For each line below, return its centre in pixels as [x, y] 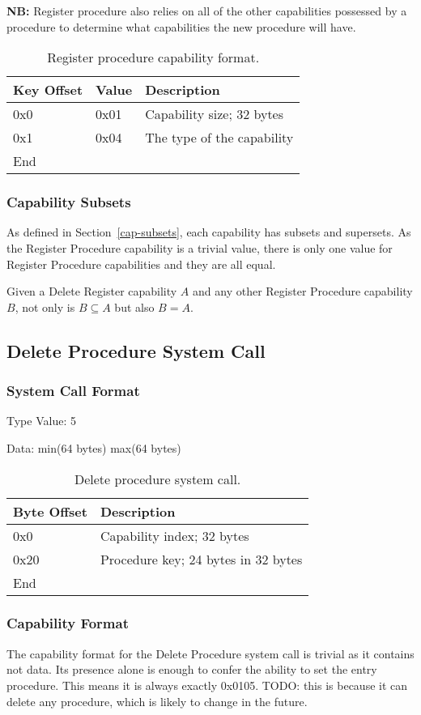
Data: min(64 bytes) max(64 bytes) [94, 447]
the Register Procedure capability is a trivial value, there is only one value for [200, 248]
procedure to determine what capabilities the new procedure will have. [181, 26]
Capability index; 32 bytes [174, 535]
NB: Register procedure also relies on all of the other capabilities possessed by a [207, 11]
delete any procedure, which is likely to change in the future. [157, 701]
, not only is [45, 306]
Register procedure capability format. [153, 57]
